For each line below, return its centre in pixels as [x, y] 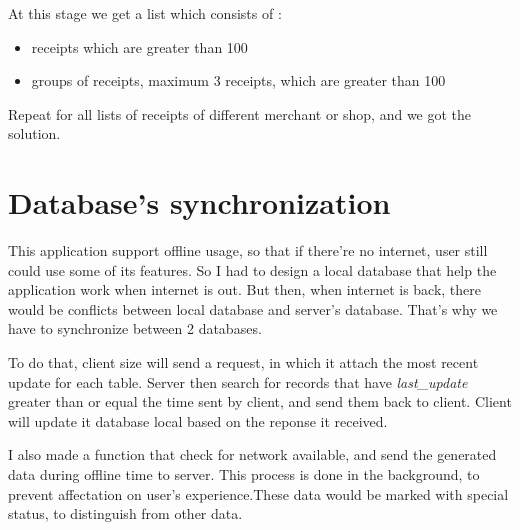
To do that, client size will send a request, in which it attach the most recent [243, 362]
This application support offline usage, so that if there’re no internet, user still [248, 250]
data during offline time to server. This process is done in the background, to [244, 474]
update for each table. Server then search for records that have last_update [238, 381]
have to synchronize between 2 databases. [135, 328]
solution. [34, 133]
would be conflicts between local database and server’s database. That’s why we [253, 308]
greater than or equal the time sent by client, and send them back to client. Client [260, 401]
